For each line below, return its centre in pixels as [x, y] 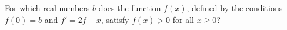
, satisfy [115, 19]
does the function [130, 8]
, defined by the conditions [235, 8]
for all [183, 19]
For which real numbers [47, 8]
